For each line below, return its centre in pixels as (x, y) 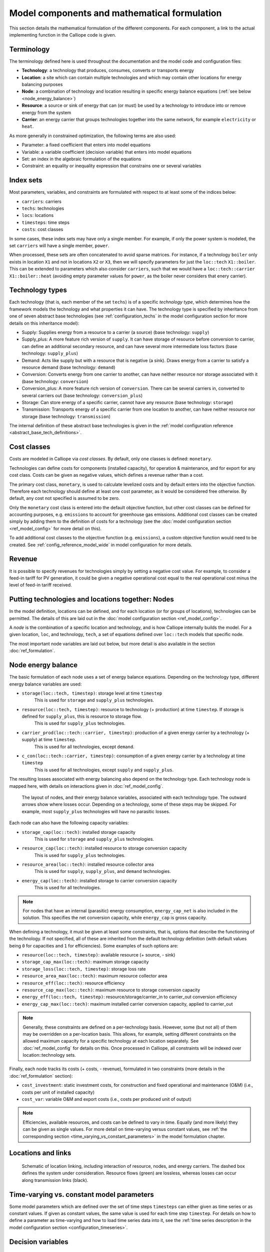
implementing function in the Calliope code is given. (63, 35)
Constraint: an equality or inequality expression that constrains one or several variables (111, 166)
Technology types (38, 290)
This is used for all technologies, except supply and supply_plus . (104, 770)
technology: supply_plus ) (50, 354)
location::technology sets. (49, 1055)
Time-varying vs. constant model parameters (82, 1194)
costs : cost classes (42, 229)
